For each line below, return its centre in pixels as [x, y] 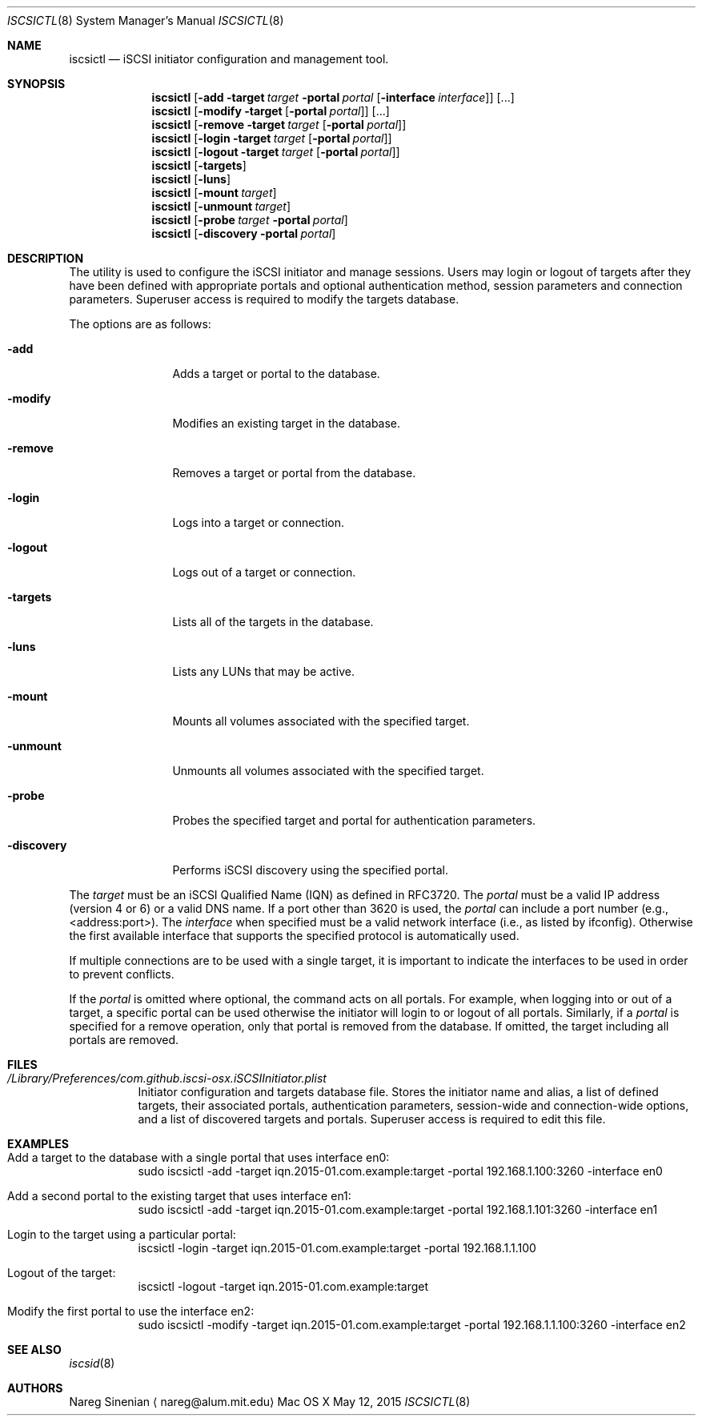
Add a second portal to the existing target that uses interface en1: [179, 1196]
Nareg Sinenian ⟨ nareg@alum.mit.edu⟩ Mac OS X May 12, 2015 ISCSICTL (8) [270, 1402]
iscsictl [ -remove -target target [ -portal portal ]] [279, 125]
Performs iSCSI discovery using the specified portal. [310, 870]
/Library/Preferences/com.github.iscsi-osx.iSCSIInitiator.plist [167, 1078]
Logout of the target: [62, 1273]
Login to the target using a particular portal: [122, 1234]
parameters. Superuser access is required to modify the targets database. [264, 299]
